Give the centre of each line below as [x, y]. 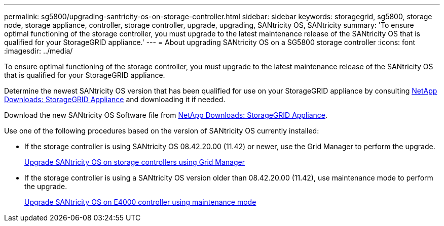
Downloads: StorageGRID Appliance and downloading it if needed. [115, 99]
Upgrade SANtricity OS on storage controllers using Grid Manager [135, 162]
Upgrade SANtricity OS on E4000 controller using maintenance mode [140, 202]
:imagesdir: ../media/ [39, 51]
